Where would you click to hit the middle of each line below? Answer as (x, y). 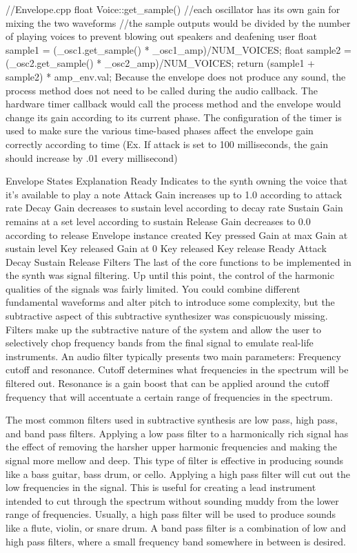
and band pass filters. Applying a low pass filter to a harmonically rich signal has (177, 433)
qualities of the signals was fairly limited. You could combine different (153, 288)
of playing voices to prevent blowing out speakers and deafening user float (161, 36)
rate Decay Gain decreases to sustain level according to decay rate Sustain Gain (174, 208)
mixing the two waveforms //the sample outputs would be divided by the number (178, 22)
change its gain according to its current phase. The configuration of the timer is (174, 117)
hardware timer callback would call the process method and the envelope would (173, 104)
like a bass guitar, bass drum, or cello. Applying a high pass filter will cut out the (178, 473)
